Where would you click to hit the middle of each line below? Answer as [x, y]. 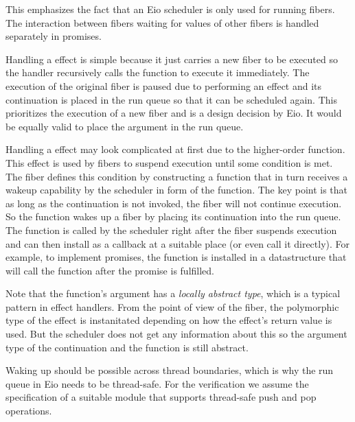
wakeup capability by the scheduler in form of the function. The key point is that [177, 190]
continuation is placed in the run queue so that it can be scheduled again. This [171, 99]
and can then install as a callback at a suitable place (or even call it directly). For [178, 243]
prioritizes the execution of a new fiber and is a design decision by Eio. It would [174, 113]
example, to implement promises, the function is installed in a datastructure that [176, 257]
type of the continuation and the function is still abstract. [127, 347]
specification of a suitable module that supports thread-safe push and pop [161, 397]
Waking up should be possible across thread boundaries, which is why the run [170, 370]
